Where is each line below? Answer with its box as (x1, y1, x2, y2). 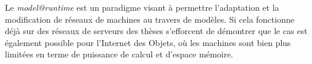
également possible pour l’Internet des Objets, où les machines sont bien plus (5, 36, 291, 48)
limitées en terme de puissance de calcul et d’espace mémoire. (5, 48, 233, 60)
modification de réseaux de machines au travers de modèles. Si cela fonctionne (5, 13, 294, 25)
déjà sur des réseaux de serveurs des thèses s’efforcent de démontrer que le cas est (5, 25, 308, 37)
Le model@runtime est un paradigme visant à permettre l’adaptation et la (5, 1, 279, 13)
